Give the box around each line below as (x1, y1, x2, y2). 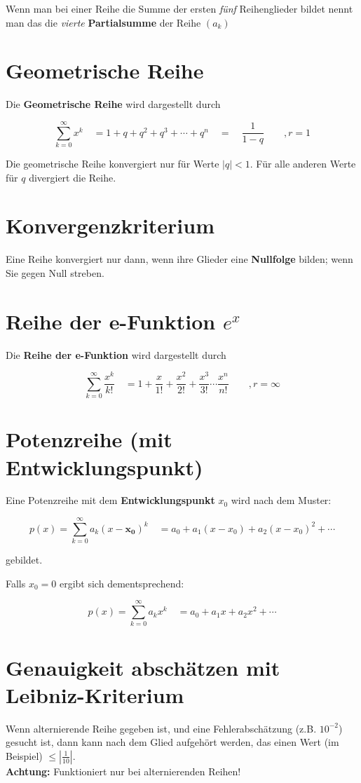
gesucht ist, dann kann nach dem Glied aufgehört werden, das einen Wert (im (6, 735, 339, 749)
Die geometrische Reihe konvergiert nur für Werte (6, 156, 219, 171)
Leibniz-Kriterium (6, 680, 184, 709)
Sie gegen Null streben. (6, 265, 104, 280)
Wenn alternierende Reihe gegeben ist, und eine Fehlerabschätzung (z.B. (6, 721, 317, 735)
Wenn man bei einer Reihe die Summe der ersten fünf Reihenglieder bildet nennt (6, 1, 353, 15)
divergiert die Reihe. (29, 170, 116, 184)
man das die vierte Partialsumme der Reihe (6, 15, 201, 29)
